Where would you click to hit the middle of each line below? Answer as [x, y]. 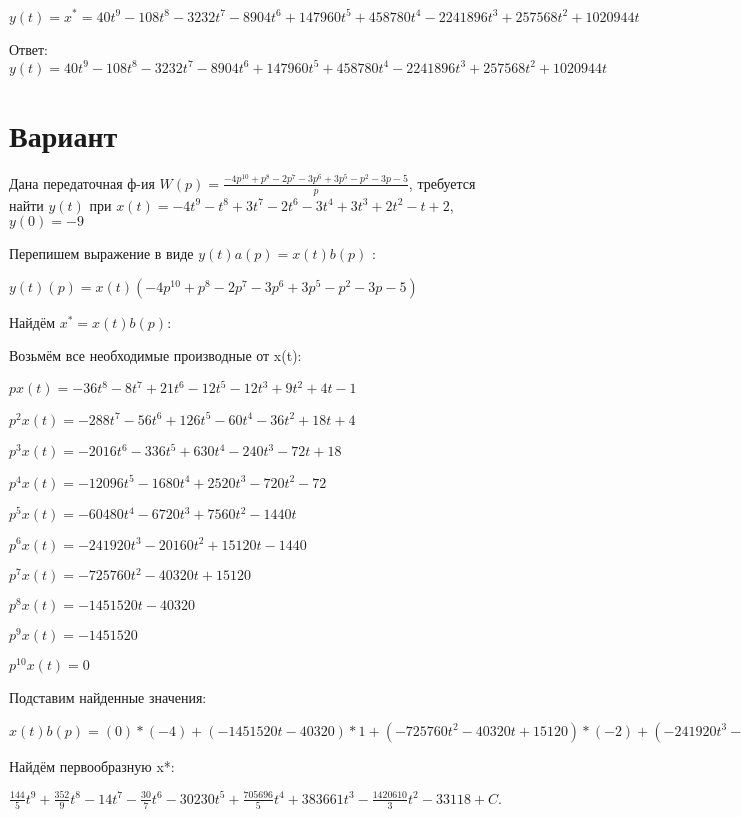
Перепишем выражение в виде [101, 253]
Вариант [63, 134]
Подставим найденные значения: [108, 697]
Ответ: [28, 48]
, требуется [442, 182]
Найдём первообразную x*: [92, 765]
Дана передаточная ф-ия [82, 182]
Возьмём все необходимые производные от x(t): [155, 355]
